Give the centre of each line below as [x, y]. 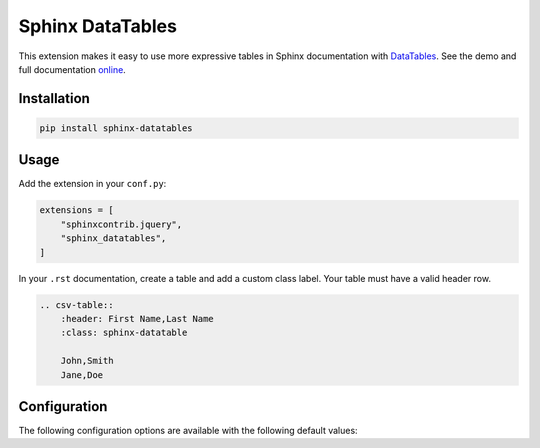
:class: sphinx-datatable [124, 333]
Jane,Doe [82, 374]
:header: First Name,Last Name [137, 318]
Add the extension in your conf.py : [92, 184]
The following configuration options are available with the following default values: [188, 431]
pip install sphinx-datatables [116, 128]
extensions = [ [76, 210]
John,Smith [87, 361]
